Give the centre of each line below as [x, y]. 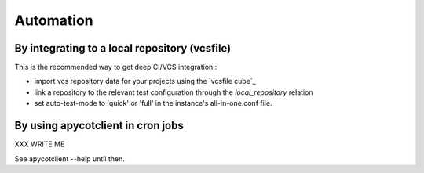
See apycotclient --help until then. [69, 159]
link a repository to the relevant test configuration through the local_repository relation [174, 92]
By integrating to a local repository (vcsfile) [123, 48]
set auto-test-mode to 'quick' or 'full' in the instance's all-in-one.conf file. [153, 103]
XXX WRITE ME [40, 144]
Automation [54, 20]
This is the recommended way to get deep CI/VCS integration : [116, 67]
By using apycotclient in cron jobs [99, 126]
